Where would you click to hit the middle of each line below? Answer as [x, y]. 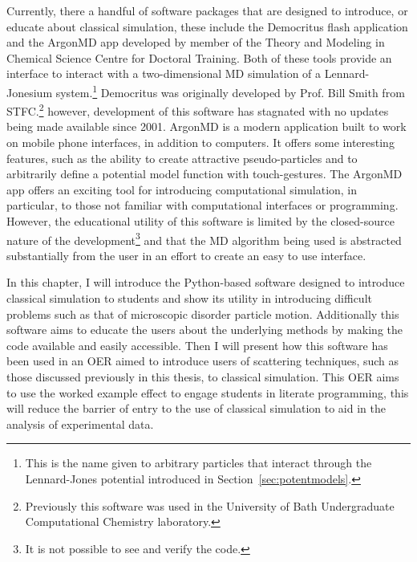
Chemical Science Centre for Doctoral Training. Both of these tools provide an [199, 57]
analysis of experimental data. [80, 424]
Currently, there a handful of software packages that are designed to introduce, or [207, 10]
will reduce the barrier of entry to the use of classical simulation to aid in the [196, 408]
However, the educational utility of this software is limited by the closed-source [200, 221]
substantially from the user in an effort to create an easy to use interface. [186, 255]
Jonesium [30, 92]
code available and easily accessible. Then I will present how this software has [197, 345]
